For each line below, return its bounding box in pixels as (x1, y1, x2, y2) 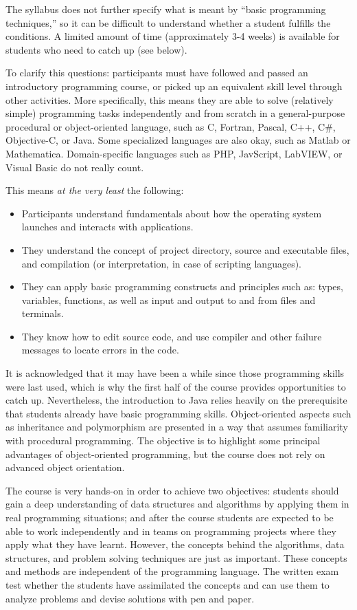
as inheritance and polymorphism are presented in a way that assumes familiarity (5, 420, 348, 434)
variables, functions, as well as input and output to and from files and (21, 292, 316, 307)
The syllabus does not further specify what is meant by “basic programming (5, 2, 326, 16)
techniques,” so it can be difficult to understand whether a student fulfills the (5, 15, 331, 30)
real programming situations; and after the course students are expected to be (5, 510, 334, 524)
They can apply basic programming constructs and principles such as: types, (21, 279, 343, 294)
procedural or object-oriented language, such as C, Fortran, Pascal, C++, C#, (5, 119, 336, 133)
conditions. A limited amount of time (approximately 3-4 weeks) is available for (5, 29, 340, 43)
